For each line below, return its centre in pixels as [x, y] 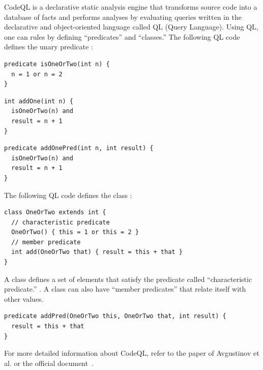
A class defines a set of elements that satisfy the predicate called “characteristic [128, 279]
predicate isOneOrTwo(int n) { [57, 64]
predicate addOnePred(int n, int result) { [79, 148]
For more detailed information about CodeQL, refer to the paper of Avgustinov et [132, 353]
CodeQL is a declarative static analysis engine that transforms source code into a [131, 7]
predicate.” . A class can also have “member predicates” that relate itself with [125, 289]
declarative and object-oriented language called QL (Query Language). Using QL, [131, 27]
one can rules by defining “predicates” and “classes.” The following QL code [122, 36]
